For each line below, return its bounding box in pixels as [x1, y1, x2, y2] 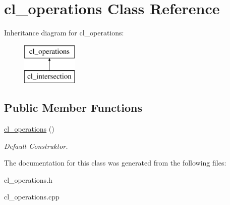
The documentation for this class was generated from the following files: [4, 157, 226, 168]
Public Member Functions [4, 100, 142, 115]
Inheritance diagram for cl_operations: [4, 27, 124, 38]
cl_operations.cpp [4, 191, 60, 202]
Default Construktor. [4, 140, 68, 151]
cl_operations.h [4, 174, 52, 185]
